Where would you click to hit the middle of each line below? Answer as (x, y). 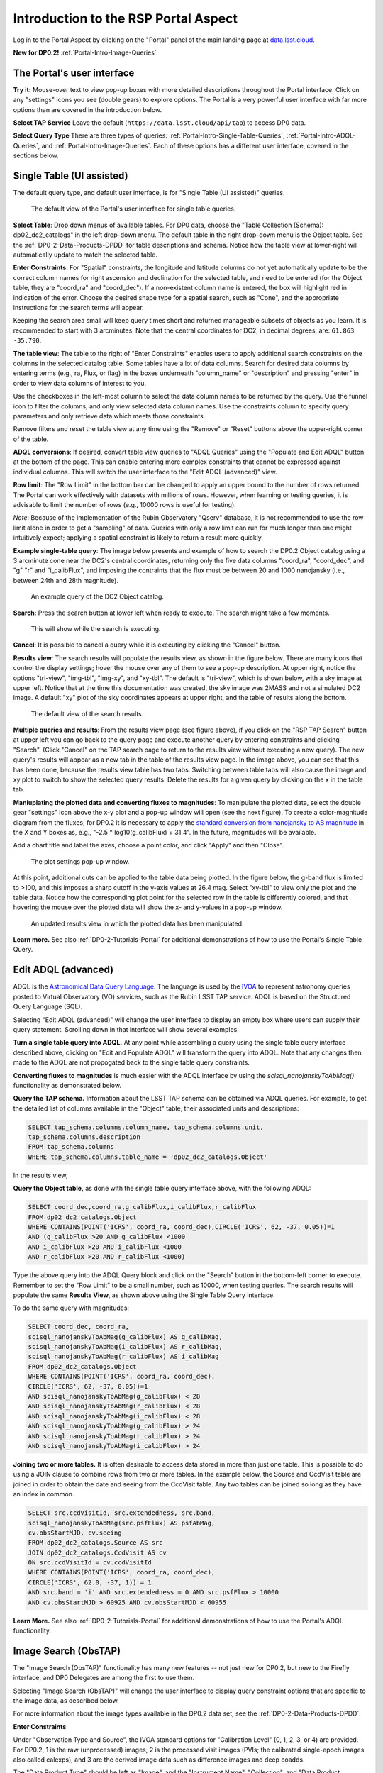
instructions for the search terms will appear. (79, 307)
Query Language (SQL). (48, 1006)
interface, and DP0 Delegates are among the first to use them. (104, 1678)
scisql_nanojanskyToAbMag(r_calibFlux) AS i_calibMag (123, 1357)
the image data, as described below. (66, 1701)
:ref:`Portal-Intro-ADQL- (321, 135)
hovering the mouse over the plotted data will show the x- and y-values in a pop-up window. (148, 907)
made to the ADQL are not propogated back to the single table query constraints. (131, 1062)
